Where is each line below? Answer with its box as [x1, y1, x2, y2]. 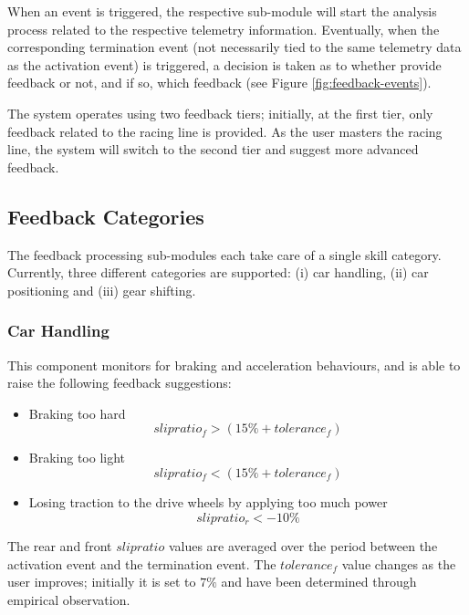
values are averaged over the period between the [168, 536, 438, 555]
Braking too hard [28, 403, 126, 422]
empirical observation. [7, 589, 130, 609]
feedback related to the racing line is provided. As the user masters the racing [7, 121, 443, 141]
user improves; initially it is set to [7, 572, 196, 591]
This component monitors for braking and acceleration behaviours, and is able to [7, 355, 461, 374]
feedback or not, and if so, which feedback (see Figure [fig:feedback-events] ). [7, 73, 432, 92]
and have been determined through [221, 572, 417, 591]
